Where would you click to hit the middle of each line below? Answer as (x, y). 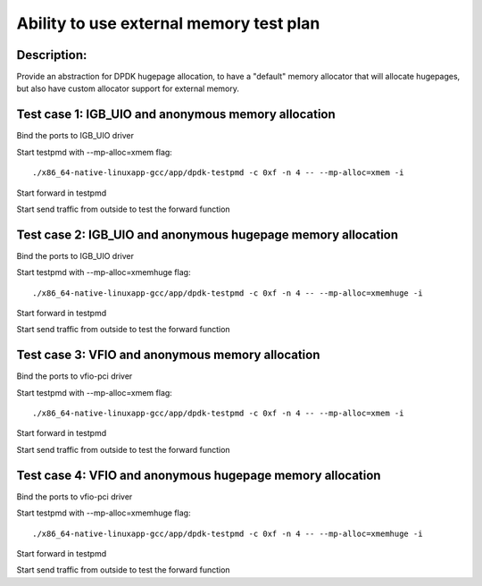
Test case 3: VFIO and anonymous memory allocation (168, 355)
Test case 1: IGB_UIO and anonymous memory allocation (176, 115)
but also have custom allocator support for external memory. (128, 88)
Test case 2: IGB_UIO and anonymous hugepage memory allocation (208, 234)
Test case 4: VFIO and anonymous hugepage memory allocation (199, 475)
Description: (52, 55)
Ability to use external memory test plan (168, 23)
